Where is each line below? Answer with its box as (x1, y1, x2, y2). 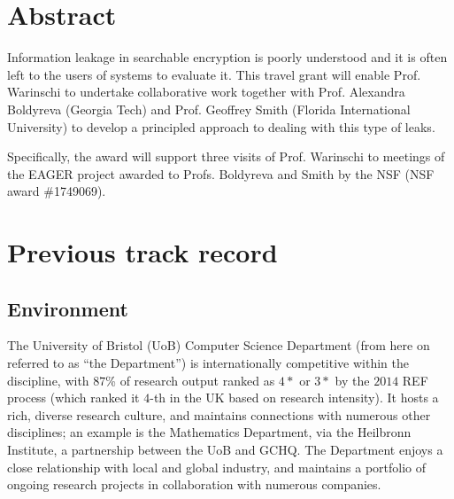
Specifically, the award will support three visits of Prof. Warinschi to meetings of (7, 147, 445, 166)
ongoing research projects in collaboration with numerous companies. (7, 475, 381, 494)
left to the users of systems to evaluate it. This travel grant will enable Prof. (7, 65, 421, 83)
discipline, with (7, 370, 89, 389)
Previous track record (7, 234, 278, 270)
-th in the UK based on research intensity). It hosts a (150, 388, 439, 407)
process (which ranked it (7, 388, 140, 407)
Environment (7, 294, 128, 322)
